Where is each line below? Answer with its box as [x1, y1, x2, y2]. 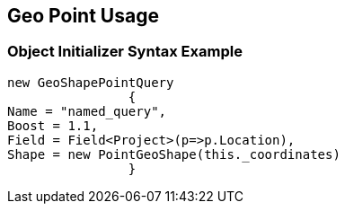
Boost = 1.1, [7, 118, 99, 133]
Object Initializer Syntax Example [7, 42, 243, 61]
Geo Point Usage [7, 4, 159, 27]
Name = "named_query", [7, 103, 167, 119]
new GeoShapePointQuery [7, 75, 174, 90]
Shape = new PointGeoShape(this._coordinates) [7, 146, 341, 162]
